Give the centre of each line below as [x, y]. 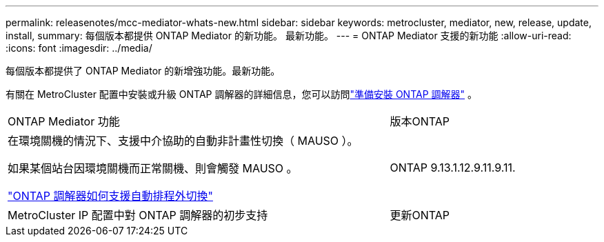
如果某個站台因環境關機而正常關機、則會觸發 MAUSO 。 [153, 168]
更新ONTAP [420, 215]
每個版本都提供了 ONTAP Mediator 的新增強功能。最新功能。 [143, 71]
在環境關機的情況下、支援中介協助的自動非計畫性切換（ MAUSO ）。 [183, 141]
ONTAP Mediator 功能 [64, 121]
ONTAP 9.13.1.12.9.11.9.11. [453, 168]
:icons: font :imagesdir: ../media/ [79, 48]
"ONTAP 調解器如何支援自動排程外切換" [110, 196]
